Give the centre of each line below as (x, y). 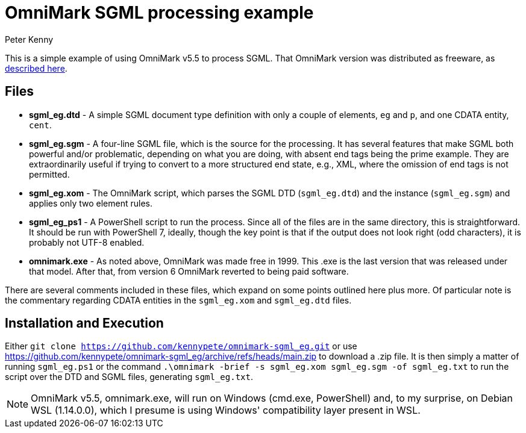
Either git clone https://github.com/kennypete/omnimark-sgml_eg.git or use (181, 346)
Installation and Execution (84, 323)
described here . (36, 68)
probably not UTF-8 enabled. (87, 242)
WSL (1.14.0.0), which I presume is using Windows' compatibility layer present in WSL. (226, 410)
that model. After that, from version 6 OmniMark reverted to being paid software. (189, 271)
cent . (40, 125)
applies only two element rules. (91, 203)
